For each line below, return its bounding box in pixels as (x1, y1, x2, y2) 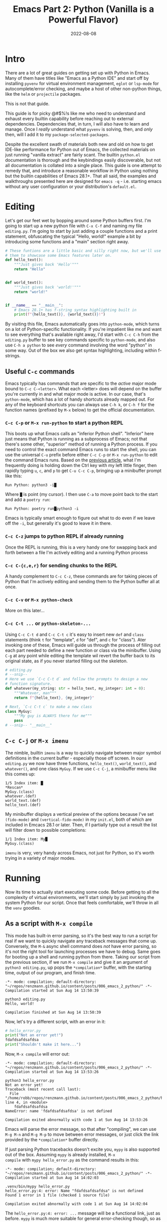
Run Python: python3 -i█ (5, 482, 57, 488)
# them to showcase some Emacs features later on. (5, 253, 112, 258)
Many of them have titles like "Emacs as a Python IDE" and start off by (5, 75, 149, 81)
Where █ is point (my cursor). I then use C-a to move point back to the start (5, 491, 158, 497)
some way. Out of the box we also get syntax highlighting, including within (5, 347, 158, 353)
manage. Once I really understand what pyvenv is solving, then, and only (5, 126, 153, 132)
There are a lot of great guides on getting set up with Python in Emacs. (5, 70, 150, 76)
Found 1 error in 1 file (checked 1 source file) (5, 1193, 110, 1198)
